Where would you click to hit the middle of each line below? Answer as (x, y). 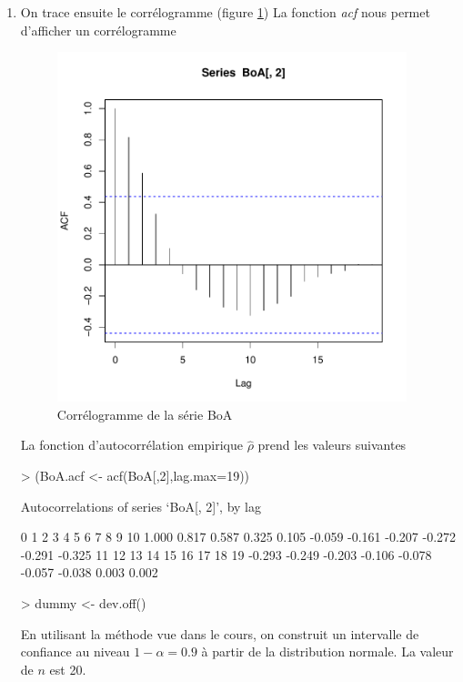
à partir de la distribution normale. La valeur (327, 651)
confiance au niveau (75, 651)
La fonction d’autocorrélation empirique (131, 445)
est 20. (68, 669)
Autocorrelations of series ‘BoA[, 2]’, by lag (141, 506)
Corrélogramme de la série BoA (145, 414)
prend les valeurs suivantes (332, 445)
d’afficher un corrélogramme (98, 30)
